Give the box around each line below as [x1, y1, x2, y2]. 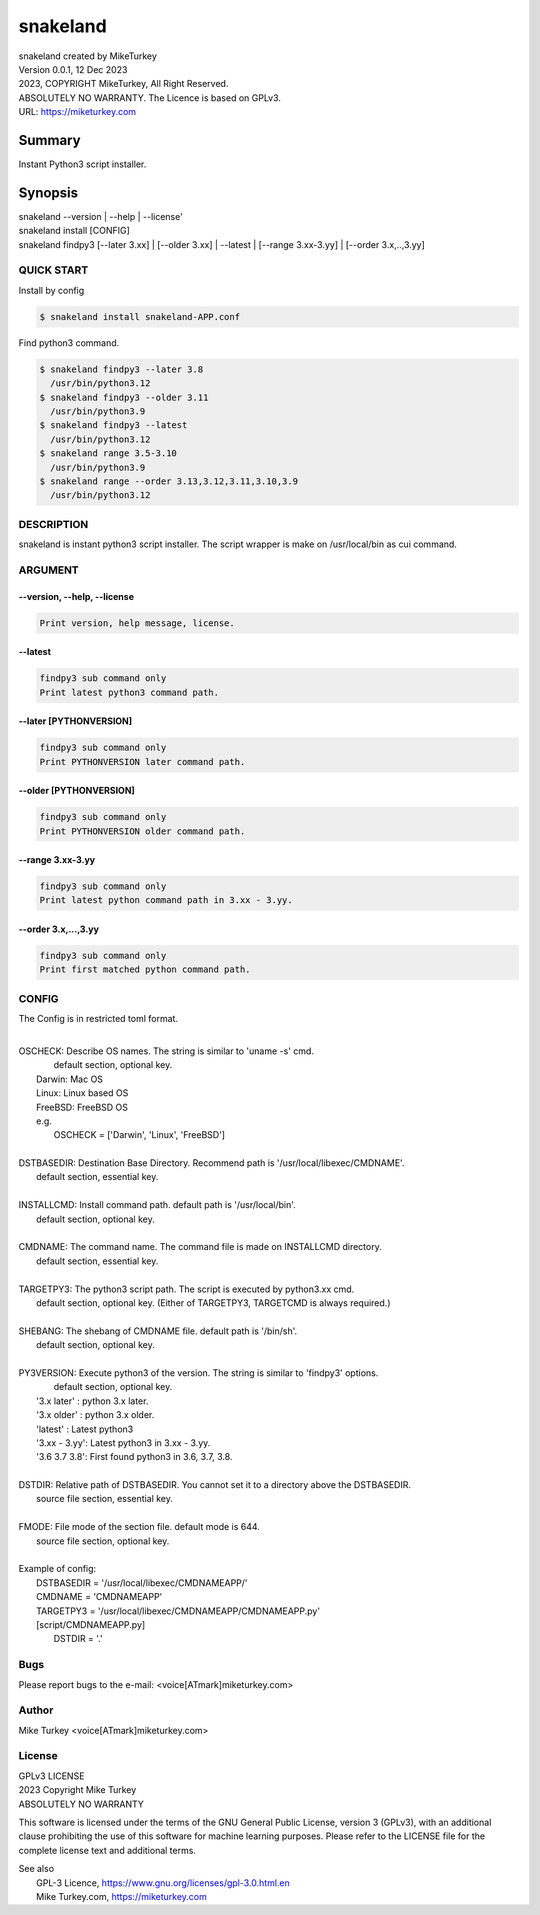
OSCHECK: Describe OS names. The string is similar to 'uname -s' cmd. [18, 1045, 315, 1057]
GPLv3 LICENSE [18, 1770, 85, 1782]
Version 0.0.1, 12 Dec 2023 [18, 63, 128, 75]
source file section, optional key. [36, 1535, 170, 1547]
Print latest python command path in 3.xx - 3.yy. [39, 895, 294, 906]
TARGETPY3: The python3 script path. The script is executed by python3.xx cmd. [18, 1283, 355, 1295]
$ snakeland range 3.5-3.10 [39, 448, 177, 459]
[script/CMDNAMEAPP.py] [36, 1618, 146, 1630]
